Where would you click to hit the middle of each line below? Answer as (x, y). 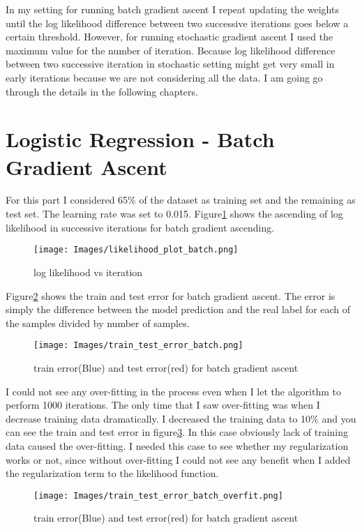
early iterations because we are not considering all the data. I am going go (164, 77)
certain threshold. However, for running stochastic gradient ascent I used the (169, 37)
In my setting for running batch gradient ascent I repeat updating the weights (172, 9)
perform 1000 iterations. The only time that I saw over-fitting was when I (163, 405)
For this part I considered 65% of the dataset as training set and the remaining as (181, 200)
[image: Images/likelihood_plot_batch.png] (136, 250)
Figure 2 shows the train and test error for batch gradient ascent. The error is (171, 295)
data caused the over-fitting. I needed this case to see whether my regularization (177, 445)
